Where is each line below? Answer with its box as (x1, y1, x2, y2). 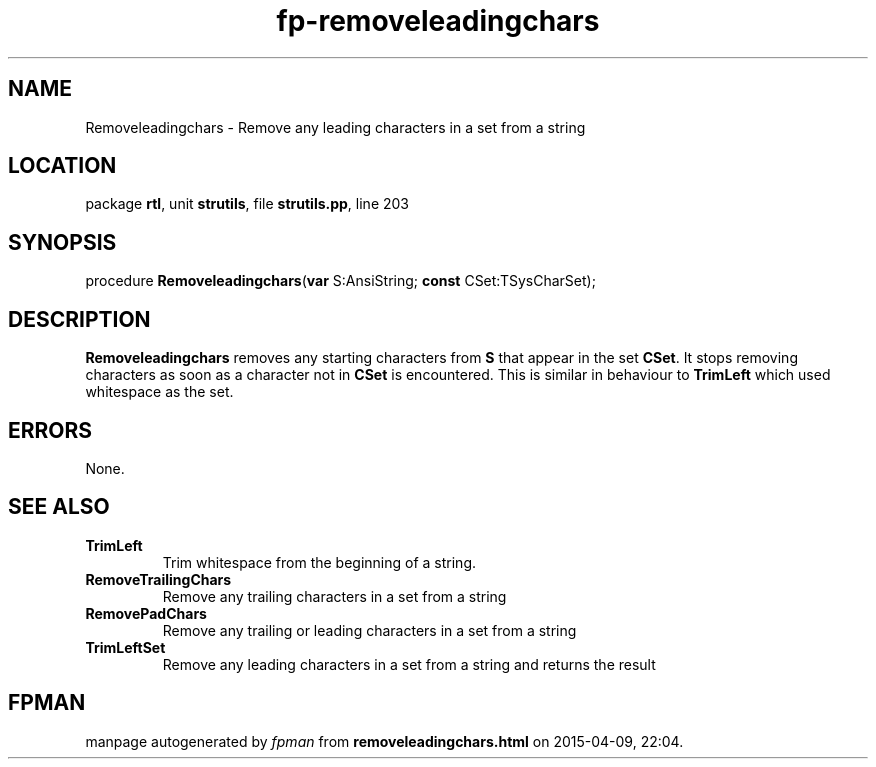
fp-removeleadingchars (276, 4, 600, 38)
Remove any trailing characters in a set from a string (162, 587, 507, 605)
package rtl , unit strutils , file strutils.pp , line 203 (85, 195, 409, 213)
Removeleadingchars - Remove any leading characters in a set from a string (85, 118, 586, 136)
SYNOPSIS (8, 229, 117, 255)
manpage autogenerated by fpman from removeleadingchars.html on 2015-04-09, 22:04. (85, 732, 684, 750)
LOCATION (8, 153, 117, 179)
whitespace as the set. (85, 383, 234, 401)
